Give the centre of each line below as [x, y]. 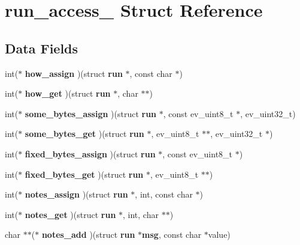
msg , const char [172, 234]
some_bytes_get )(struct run [84, 134]
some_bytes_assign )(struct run [91, 113]
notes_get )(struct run [70, 214]
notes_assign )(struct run [76, 194]
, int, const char [164, 194]
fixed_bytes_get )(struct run [84, 174]
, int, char [141, 214]
